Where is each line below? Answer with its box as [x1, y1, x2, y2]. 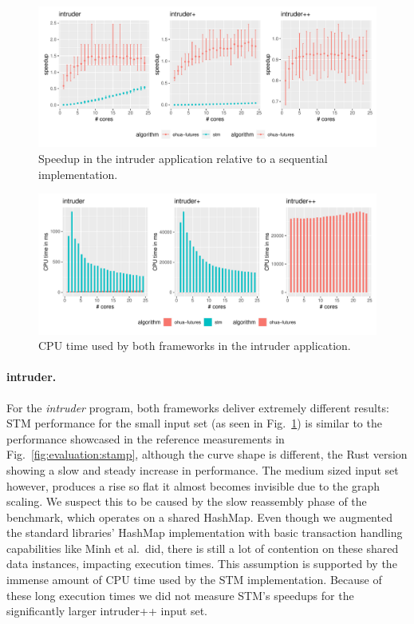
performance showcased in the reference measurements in [6, 430, 285, 447]
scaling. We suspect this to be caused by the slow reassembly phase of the [6, 493, 367, 510]
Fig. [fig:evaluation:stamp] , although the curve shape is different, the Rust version [6, 446, 408, 463]
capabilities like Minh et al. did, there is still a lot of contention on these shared [6, 539, 399, 556]
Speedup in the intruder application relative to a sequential [38, 149, 328, 166]
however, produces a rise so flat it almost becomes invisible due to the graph [6, 477, 380, 494]
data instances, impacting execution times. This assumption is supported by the [6, 555, 397, 572]
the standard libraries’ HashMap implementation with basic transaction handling [6, 524, 403, 541]
